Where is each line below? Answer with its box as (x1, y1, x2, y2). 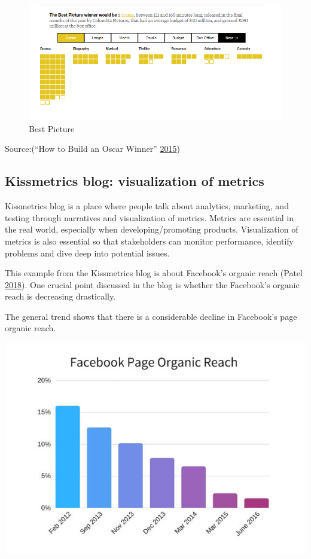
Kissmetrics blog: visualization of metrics (5, 172, 264, 190)
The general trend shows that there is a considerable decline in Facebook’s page (5, 310, 297, 322)
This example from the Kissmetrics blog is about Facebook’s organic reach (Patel (5, 267, 303, 279)
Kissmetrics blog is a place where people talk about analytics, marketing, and (5, 200, 289, 212)
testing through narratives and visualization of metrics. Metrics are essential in (5, 211, 294, 224)
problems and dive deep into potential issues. (5, 246, 170, 259)
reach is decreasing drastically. (5, 290, 116, 303)
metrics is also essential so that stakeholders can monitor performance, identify (5, 234, 294, 247)
